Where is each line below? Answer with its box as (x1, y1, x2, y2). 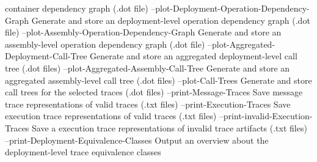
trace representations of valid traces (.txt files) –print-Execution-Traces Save (5, 97, 291, 110)
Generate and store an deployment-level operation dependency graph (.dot (31, 13, 310, 26)
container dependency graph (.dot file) (5, 2, 148, 14)
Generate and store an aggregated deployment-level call (90, 50, 297, 62)
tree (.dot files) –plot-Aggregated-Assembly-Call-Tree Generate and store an (5, 61, 290, 74)
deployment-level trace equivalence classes (5, 145, 161, 158)
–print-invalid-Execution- (219, 109, 313, 122)
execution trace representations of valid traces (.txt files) (5, 109, 217, 122)
